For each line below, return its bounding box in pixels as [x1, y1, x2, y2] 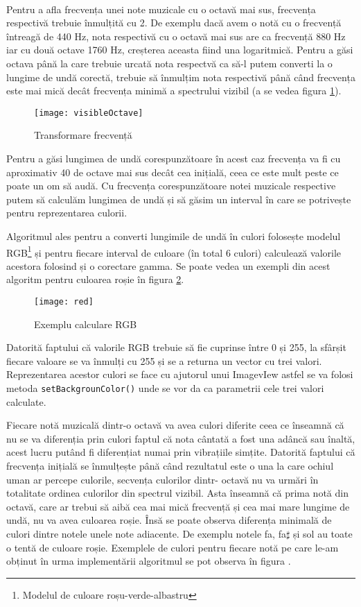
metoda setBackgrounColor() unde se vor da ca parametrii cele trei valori [6, 381, 324, 395]
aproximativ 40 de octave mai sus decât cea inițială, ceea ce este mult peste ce [6, 164, 339, 179]
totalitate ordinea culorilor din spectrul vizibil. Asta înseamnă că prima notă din [6, 486, 349, 500]
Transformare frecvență [34, 128, 132, 142]
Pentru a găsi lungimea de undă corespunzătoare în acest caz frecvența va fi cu [6, 151, 341, 165]
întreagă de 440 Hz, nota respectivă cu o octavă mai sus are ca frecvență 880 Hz [6, 28, 346, 43]
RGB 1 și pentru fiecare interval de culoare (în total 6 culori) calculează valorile [6, 243, 342, 259]
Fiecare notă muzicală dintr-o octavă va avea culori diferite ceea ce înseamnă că [6, 418, 344, 432]
